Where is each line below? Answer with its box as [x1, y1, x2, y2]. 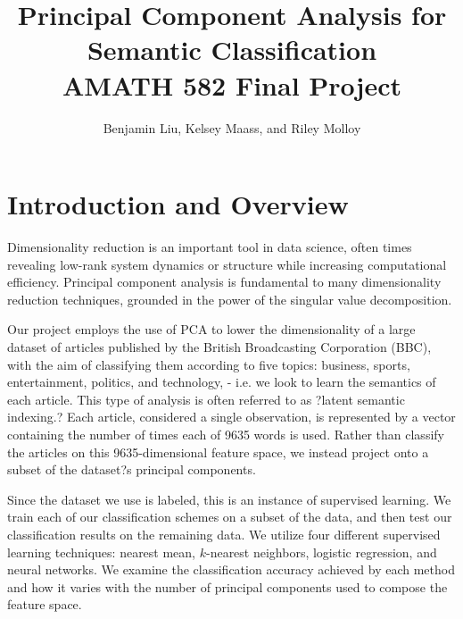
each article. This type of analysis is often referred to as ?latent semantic [7, 389, 405, 408]
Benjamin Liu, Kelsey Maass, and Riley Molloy [103, 118, 361, 137]
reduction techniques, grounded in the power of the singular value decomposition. [7, 289, 452, 308]
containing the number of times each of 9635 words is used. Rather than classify [7, 424, 444, 443]
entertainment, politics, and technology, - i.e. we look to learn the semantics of [7, 372, 436, 391]
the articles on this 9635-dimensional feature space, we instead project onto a [7, 442, 429, 461]
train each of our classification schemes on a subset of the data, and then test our [7, 507, 452, 526]
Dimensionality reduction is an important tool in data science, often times [7, 238, 412, 256]
